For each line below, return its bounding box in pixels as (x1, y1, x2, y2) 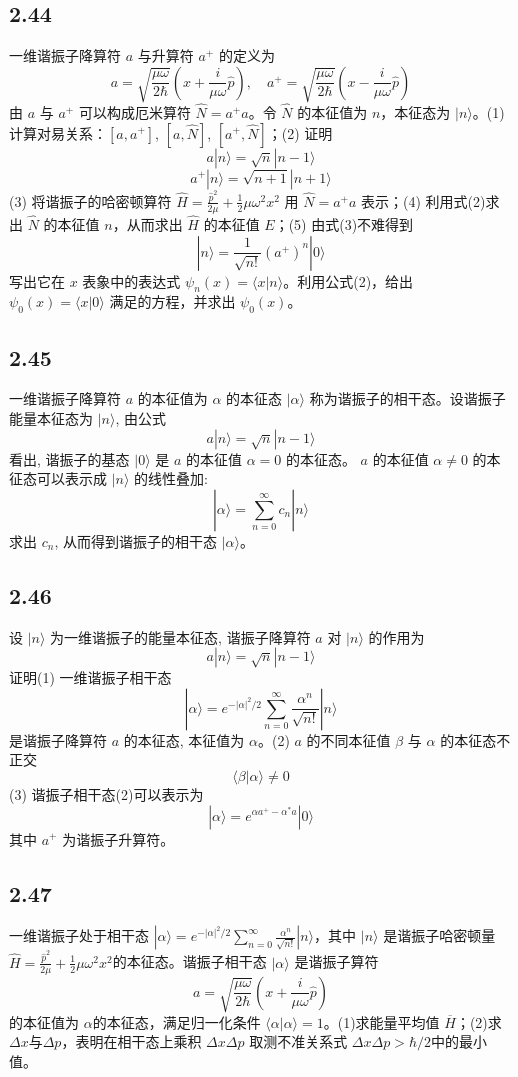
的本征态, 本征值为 (123, 729, 245, 750)
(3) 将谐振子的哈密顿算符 (9, 190, 172, 211)
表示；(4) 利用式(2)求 (361, 190, 500, 211)
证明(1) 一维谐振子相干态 (9, 667, 172, 688)
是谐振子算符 (294, 951, 379, 972)
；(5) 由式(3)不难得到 (274, 214, 414, 235)
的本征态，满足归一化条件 (92, 1011, 261, 1032)
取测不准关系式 (249, 1031, 348, 1052)
